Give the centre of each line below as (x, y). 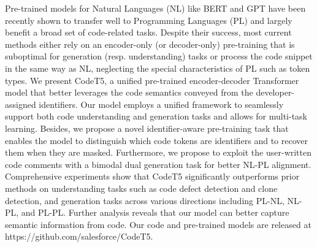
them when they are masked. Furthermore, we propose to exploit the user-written (158, 152)
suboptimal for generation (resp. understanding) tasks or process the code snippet (159, 56)
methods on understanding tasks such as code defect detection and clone (141, 188)
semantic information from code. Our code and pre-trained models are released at (158, 224)
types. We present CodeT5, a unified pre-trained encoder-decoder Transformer (152, 80)
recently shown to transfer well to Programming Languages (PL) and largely (149, 20)
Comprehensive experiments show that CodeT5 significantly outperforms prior (152, 176)
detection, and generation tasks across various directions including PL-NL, (145, 200)
